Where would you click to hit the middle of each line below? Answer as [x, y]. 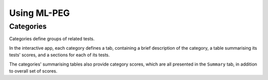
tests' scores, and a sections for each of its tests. [60, 55]
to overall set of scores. [33, 71]
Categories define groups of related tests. [52, 39]
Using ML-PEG [39, 13]
